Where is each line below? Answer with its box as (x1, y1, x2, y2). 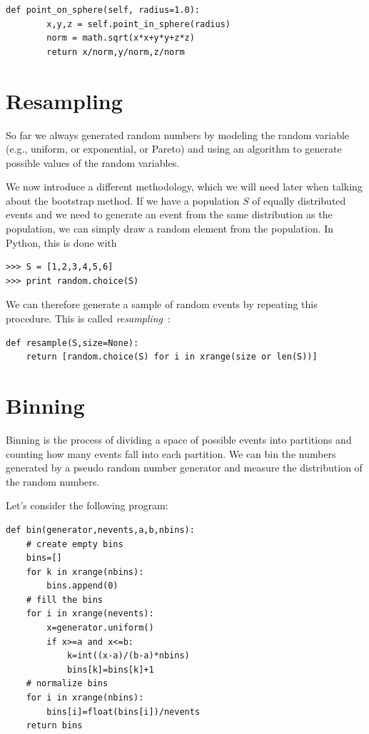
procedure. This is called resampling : (6, 311, 171, 326)
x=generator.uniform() (46, 623, 154, 633)
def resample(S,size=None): (6, 337, 139, 348)
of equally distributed (252, 193, 346, 208)
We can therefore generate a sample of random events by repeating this (6, 297, 318, 312)
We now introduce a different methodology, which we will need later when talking (6, 179, 363, 194)
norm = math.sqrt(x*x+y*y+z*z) (46, 33, 195, 44)
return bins (26, 720, 83, 731)
